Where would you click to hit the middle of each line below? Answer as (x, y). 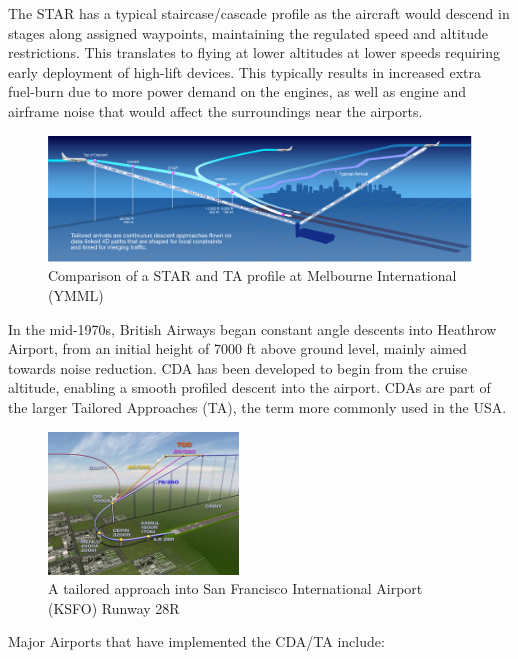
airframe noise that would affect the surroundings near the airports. (215, 110)
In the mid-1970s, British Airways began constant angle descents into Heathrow (252, 328)
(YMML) (76, 295)
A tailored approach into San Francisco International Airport (235, 588)
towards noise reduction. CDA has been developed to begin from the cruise (238, 367)
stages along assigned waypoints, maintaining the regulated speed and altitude (248, 32)
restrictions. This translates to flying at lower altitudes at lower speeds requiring (254, 52)
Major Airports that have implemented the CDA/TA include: (196, 641)
